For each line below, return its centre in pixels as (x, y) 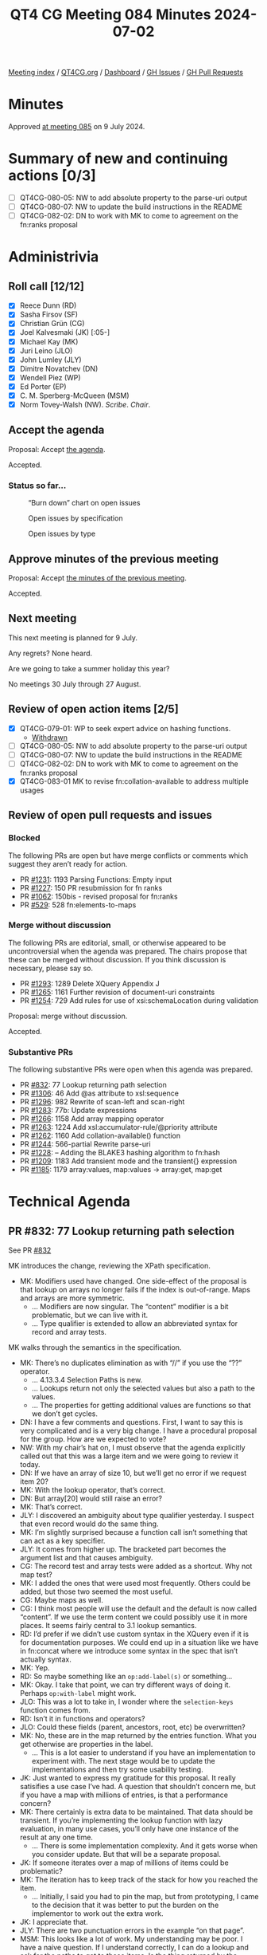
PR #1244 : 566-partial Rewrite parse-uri (85, 1144)
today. (30, 1465)
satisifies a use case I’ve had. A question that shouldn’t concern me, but (137, 1787)
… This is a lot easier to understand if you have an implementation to (143, 1752)
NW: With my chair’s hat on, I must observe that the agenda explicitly (132, 1448)
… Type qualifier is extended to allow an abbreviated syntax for (135, 1324)
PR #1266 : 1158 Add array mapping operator (92, 1119)
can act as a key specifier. (62, 1541)
